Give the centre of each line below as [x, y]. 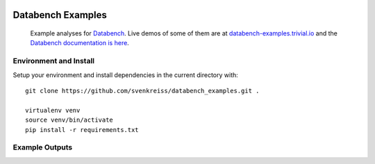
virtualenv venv [53, 110]
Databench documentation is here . [80, 43]
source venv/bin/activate [69, 120]
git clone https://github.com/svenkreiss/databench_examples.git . [142, 91]
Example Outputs [43, 147]
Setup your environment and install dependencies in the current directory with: [126, 75]
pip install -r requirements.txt [82, 130]
